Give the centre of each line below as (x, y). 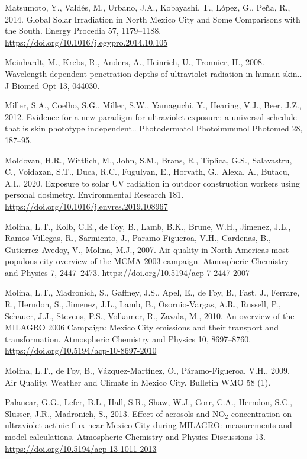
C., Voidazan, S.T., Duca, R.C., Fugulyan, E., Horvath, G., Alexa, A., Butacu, (147, 171)
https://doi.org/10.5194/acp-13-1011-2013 (81, 448)
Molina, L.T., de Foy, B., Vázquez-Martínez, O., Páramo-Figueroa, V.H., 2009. (147, 370)
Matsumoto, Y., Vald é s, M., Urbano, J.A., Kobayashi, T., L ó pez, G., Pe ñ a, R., (148, 7)
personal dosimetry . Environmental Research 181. (94, 195)
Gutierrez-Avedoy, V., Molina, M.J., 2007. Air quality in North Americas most (147, 249)
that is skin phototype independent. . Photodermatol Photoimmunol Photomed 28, (154, 128)
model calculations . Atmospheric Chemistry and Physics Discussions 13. (135, 436)
